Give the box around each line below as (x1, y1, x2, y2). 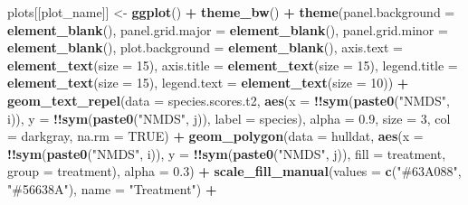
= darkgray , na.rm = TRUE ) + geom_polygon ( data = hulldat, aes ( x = (7, 126, 424, 145)
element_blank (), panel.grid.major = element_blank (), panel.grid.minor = (7, 20, 448, 39)
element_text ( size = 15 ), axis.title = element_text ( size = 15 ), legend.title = (7, 55, 458, 74)
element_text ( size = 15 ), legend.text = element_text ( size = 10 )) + (7, 73, 409, 92)
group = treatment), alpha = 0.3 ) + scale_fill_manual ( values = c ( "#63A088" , (7, 162, 462, 181)
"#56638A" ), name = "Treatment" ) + (7, 179, 217, 198)
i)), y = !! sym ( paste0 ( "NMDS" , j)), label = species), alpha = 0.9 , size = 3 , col (7, 108, 451, 127)
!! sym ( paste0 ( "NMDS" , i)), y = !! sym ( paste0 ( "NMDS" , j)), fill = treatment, (7, 144, 446, 163)
